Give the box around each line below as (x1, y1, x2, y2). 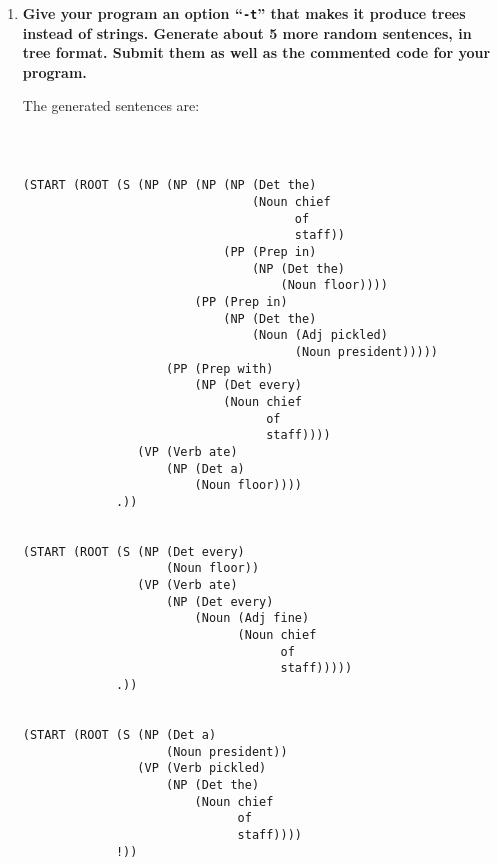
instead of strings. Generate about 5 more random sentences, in (22, 22, 472, 43)
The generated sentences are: (22, 95, 200, 116)
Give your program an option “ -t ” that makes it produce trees (22, 3, 466, 23)
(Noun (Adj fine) (194, 611, 310, 626)
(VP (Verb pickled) (137, 761, 267, 776)
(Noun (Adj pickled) (251, 328, 388, 343)
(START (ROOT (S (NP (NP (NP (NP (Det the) (22, 178, 317, 193)
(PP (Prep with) (165, 361, 274, 376)
